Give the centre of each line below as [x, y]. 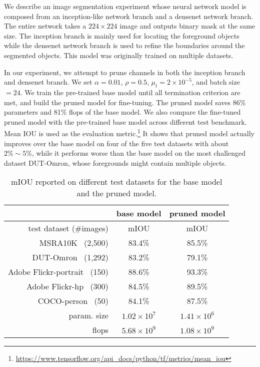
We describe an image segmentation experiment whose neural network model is [125, 6]
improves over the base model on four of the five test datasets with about [116, 143]
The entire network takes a [45, 26]
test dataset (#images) [68, 228]
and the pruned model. [117, 193]
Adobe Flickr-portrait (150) [58, 272]
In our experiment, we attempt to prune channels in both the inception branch [125, 72]
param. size [88, 315]
